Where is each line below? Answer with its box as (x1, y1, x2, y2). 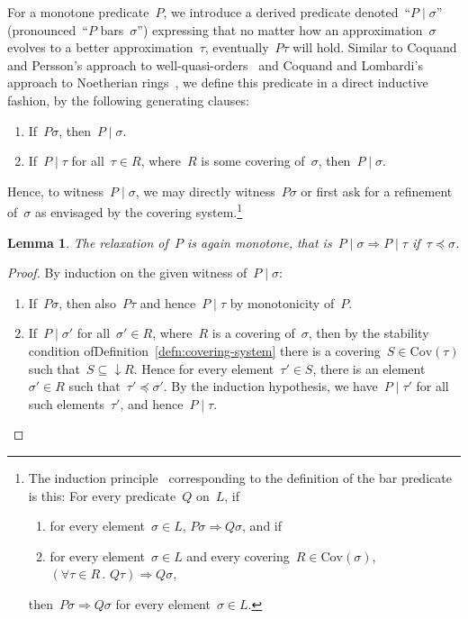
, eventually (204, 38, 269, 57)
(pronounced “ (7, 20, 88, 39)
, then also (58, 293, 116, 312)
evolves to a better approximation (7, 38, 193, 57)
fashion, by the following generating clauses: (7, 90, 250, 109)
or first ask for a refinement (301, 181, 453, 200)
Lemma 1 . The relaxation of (7, 232, 168, 251)
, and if (242, 516, 283, 535)
